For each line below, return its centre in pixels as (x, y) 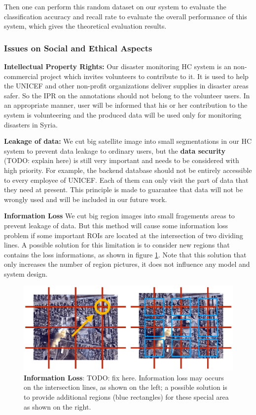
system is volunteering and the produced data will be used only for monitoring (123, 114)
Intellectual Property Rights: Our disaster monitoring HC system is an (118, 66)
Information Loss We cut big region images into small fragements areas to (119, 216)
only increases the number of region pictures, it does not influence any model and (127, 264)
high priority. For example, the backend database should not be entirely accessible (128, 170)
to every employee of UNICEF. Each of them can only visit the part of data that (126, 180)
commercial (21, 76)
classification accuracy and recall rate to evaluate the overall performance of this (126, 16)
